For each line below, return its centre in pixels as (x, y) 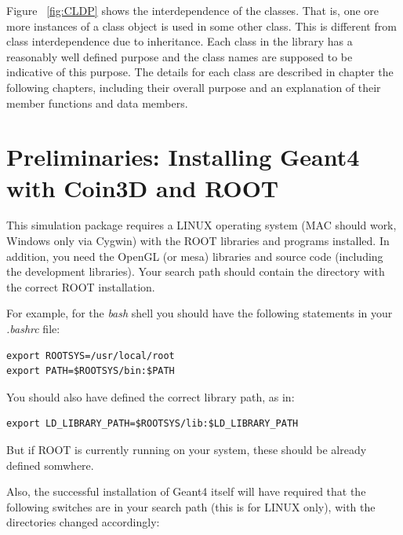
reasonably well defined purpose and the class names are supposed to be (180, 56)
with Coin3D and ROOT (143, 187)
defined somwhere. (50, 465)
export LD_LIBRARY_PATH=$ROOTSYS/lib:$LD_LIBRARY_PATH (152, 424)
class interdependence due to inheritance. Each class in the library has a (180, 41)
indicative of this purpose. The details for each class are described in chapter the (200, 72)
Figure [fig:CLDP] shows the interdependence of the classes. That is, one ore (193, 10)
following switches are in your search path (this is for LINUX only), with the (191, 506)
